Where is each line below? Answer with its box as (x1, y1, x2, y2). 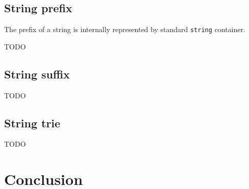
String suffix (4, 66, 70, 82)
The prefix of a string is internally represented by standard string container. (4, 24, 245, 35)
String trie (4, 115, 61, 130)
